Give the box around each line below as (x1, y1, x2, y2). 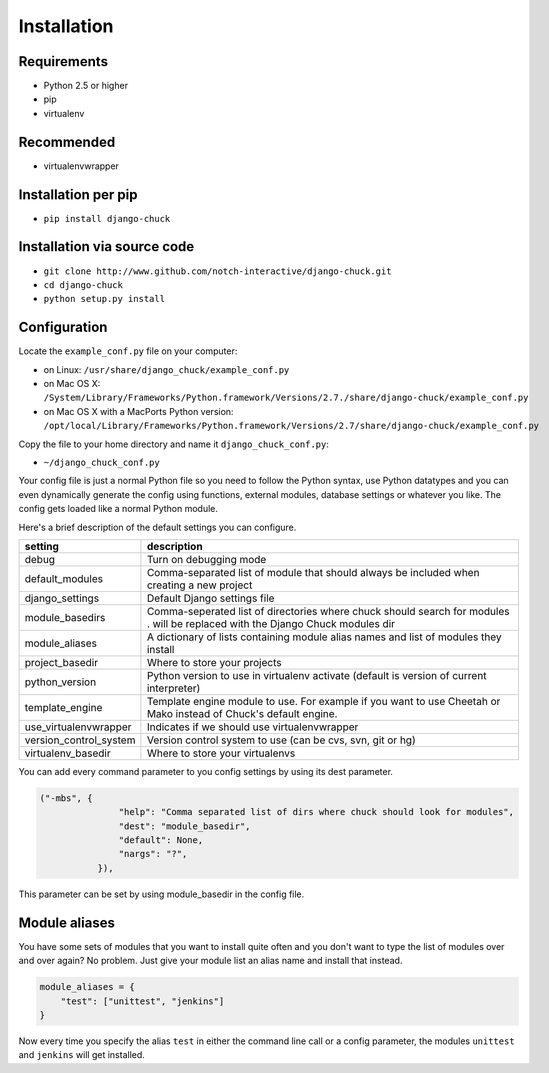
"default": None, (118, 835, 204, 846)
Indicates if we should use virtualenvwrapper (146, 720, 359, 734)
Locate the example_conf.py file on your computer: (18, 345, 238, 357)
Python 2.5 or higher (43, 80, 129, 92)
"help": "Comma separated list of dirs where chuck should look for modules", (118, 806, 515, 818)
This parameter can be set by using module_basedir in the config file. (18, 888, 305, 900)
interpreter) (146, 681, 201, 695)
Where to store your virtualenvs (146, 746, 296, 760)
